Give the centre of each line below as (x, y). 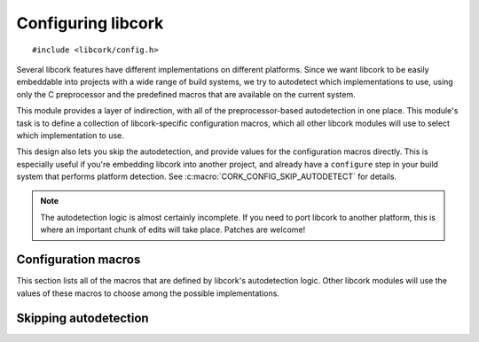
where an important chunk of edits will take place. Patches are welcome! (173, 229)
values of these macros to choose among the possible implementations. (148, 293)
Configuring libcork (90, 23)
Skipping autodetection (83, 319)
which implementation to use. (70, 135)
